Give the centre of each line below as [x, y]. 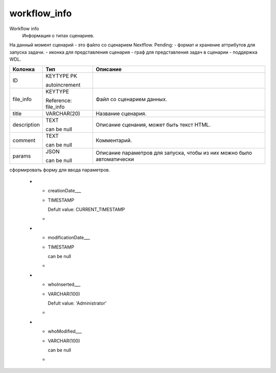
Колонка [24, 69]
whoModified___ [65, 331]
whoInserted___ [64, 284]
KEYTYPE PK [61, 76]
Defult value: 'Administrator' [77, 303]
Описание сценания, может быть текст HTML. [153, 125]
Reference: [59, 101]
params [22, 156]
